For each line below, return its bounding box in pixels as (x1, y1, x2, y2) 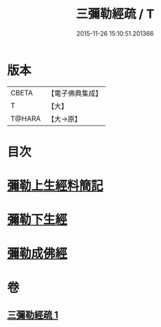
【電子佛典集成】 (47, 88, 103, 98)
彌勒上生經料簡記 (7, 178, 104, 194)
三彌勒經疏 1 (7, 309, 59, 321)
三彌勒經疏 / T (75, 6, 155, 22)
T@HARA (10, 114, 41, 123)
